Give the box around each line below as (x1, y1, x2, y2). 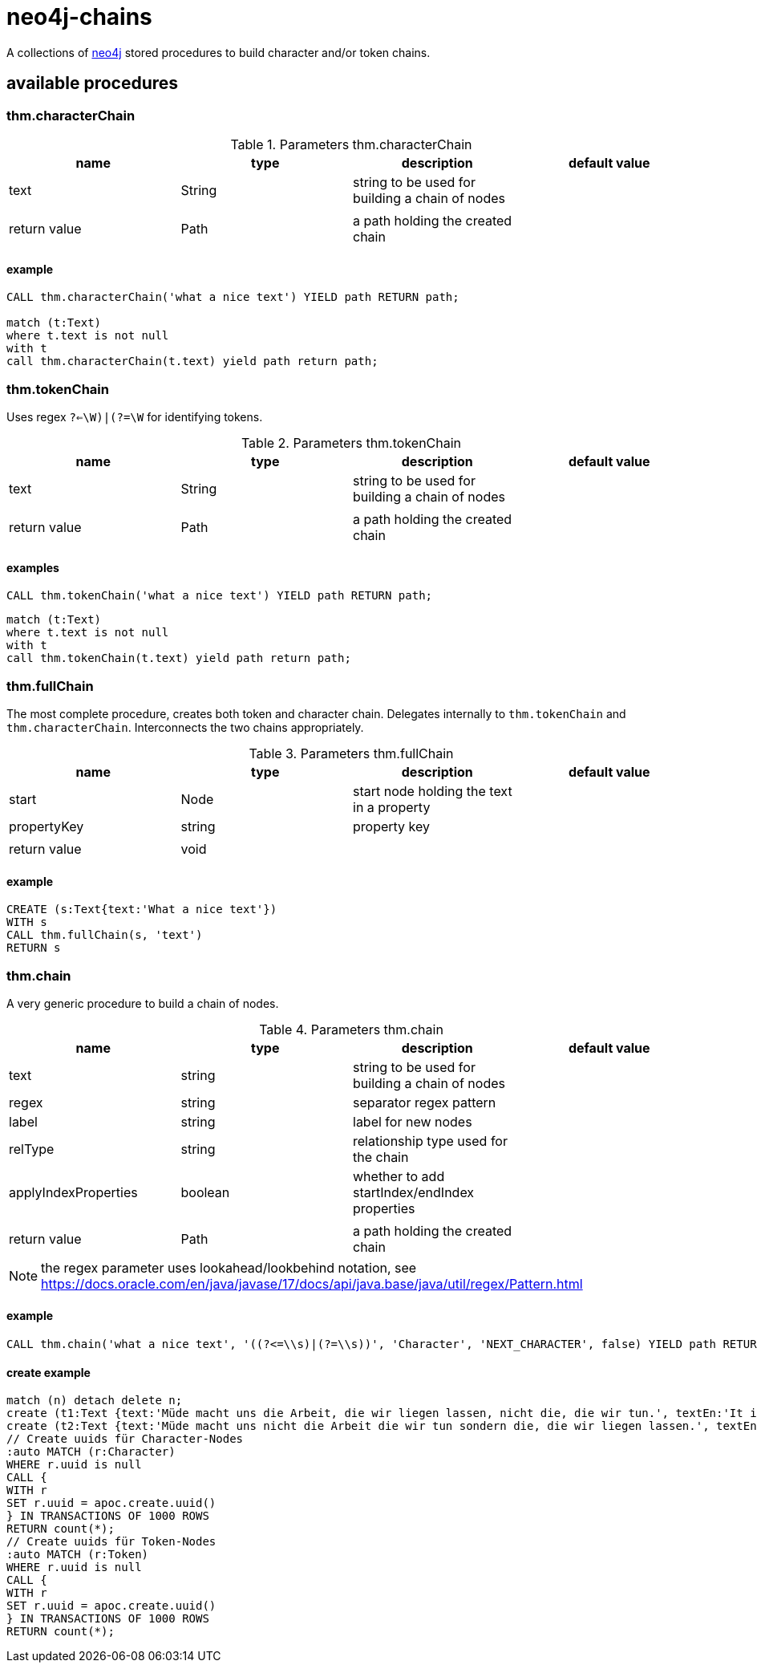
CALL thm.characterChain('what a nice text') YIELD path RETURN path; (6, 290, 459, 304)
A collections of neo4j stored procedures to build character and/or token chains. (6, 45, 431, 59)
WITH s (6, 916, 47, 929)
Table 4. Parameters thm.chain (259, 1021, 443, 1038)
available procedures (6, 73, 179, 94)
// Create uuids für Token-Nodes (6, 1535, 217, 1549)
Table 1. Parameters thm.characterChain (230, 136, 472, 152)
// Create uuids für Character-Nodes (6, 1432, 244, 1446)
